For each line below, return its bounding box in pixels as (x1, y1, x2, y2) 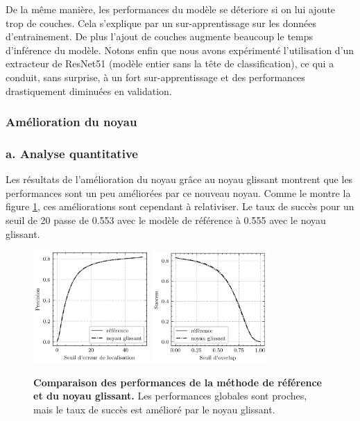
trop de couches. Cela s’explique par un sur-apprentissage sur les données (6, 15, 317, 30)
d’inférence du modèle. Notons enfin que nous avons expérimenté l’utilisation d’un (6, 42, 354, 57)
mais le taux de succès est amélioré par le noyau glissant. (33, 402, 275, 417)
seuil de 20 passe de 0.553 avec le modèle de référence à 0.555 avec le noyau (6, 213, 326, 227)
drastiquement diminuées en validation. (6, 83, 172, 98)
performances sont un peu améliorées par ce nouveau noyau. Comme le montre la (6, 185, 351, 200)
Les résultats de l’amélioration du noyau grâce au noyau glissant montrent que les (6, 172, 353, 187)
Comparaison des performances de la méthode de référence (33, 375, 322, 389)
